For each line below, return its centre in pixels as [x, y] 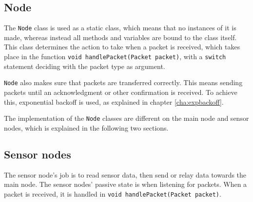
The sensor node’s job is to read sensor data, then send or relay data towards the [125, 174]
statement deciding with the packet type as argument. [85, 66]
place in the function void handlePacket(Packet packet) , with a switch [115, 56]
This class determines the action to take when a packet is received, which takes [122, 47]
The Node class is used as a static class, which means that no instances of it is [120, 28]
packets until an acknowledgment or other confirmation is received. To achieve [121, 92]
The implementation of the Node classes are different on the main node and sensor [126, 118]
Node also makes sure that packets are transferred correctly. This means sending [123, 82]
